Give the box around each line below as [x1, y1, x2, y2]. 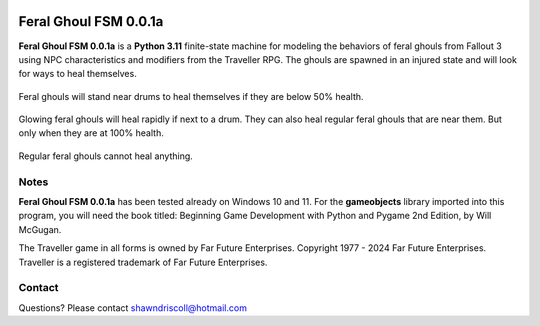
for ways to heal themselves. [18, 68, 137, 80]
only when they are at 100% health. [18, 127, 164, 139]
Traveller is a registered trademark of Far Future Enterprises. [18, 256, 268, 268]
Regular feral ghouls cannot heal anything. [18, 150, 194, 162]
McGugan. [18, 223, 62, 235]
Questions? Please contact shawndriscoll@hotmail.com [18, 301, 247, 314]
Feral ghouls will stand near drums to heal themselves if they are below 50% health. [18, 90, 364, 102]
